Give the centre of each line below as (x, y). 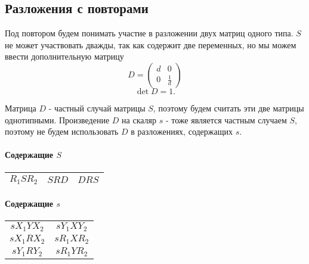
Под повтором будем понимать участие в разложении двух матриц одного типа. (149, 33)
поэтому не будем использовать (62, 131)
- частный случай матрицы (97, 108)
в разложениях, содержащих (182, 131)
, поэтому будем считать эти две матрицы (228, 108)
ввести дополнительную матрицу (64, 56)
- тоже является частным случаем (226, 119)
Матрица (21, 108)
